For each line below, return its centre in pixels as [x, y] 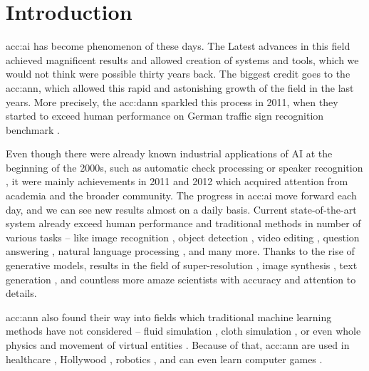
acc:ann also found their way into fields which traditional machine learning [169, 317]
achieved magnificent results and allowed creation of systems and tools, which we [182, 59]
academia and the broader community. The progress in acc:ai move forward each [181, 195]
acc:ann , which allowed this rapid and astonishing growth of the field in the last [180, 87]
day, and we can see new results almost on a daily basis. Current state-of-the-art [181, 209]
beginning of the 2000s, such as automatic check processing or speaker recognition [184, 167]
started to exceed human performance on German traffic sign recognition [165, 116]
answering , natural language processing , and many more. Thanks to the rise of [180, 251]
